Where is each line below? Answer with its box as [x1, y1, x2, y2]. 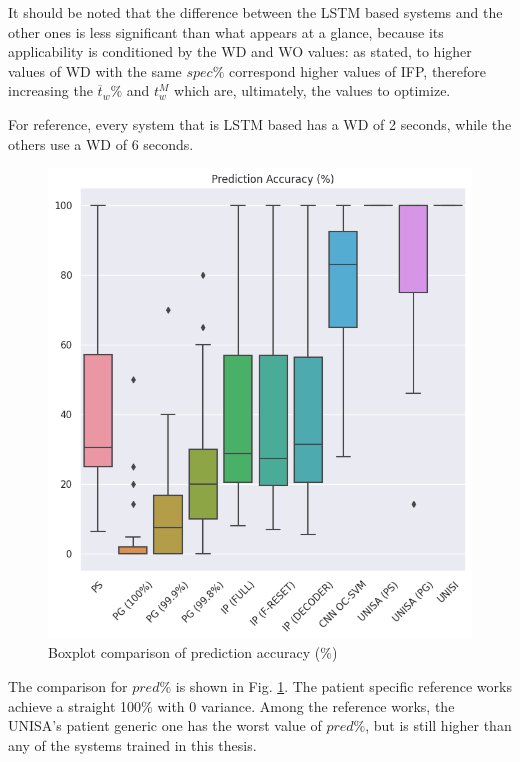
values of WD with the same [8, 60, 182, 81]
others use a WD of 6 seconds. [8, 133, 194, 154]
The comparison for [8, 675, 128, 696]
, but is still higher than [365, 715, 512, 736]
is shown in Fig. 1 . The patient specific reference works [175, 675, 512, 696]
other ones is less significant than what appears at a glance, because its [8, 21, 444, 42]
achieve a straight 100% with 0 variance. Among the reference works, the [8, 695, 455, 716]
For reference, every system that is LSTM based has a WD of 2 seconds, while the [8, 113, 512, 134]
